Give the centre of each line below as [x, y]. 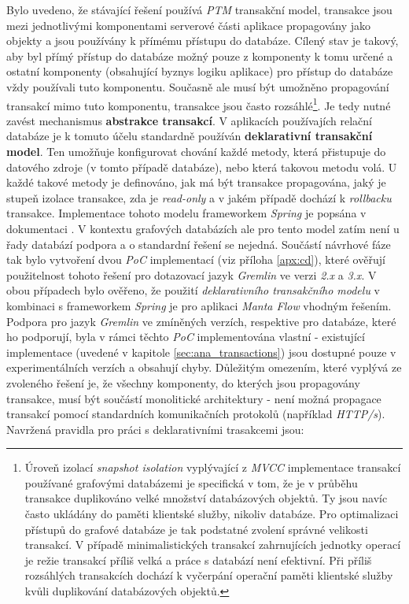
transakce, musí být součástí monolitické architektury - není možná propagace [194, 398]
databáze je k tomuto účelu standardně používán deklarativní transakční [190, 136]
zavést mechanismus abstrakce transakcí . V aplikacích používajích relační [189, 120]
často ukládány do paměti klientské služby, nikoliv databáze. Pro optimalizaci [212, 514]
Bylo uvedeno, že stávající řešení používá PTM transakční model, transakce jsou [199, 9]
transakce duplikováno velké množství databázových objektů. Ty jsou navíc [206, 498]
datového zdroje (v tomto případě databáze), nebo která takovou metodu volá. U [202, 167]
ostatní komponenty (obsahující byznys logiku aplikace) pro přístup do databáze [200, 71]
